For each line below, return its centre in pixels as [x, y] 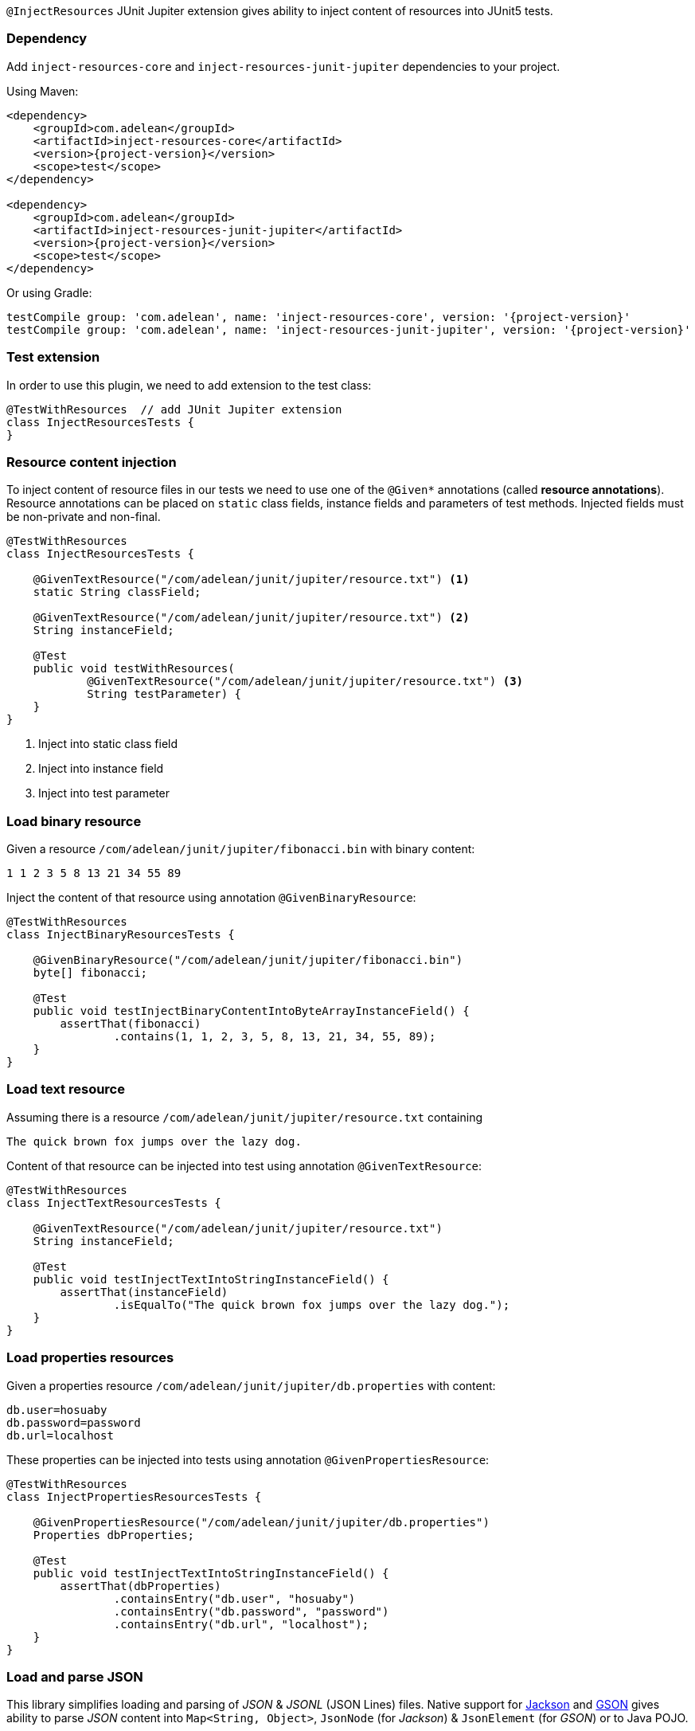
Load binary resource [74, 821]
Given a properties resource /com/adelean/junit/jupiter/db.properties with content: [251, 1385]
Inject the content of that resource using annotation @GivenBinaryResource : [211, 897]
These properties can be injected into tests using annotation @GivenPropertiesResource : [248, 1459]
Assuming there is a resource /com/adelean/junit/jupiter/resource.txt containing [245, 1117]
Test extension [53, 357]
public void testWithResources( [134, 669]
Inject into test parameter [104, 793]
